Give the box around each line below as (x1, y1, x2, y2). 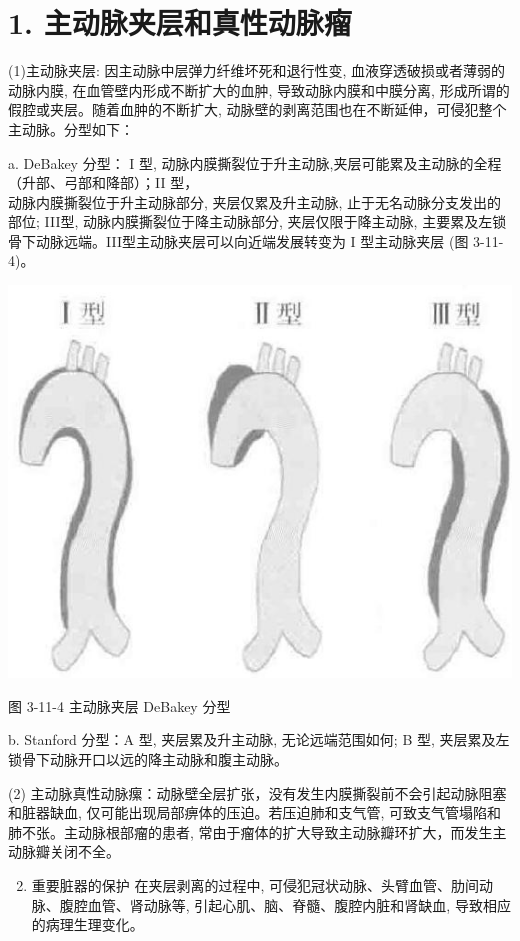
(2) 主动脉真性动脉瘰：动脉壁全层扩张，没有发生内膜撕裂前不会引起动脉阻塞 (8, 782, 507, 803)
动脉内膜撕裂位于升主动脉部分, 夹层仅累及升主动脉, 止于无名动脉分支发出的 (8, 191, 502, 212)
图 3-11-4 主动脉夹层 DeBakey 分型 (8, 695, 231, 716)
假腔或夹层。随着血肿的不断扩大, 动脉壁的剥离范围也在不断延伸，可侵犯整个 (8, 99, 507, 120)
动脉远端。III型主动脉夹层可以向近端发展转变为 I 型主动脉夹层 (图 (35, 230, 469, 251)
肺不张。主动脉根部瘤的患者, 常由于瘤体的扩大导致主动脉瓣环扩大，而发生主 (8, 821, 507, 842)
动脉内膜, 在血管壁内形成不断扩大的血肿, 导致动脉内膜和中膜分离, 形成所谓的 (8, 79, 510, 100)
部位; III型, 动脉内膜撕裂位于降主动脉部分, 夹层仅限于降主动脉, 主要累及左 (8, 211, 493, 232)
